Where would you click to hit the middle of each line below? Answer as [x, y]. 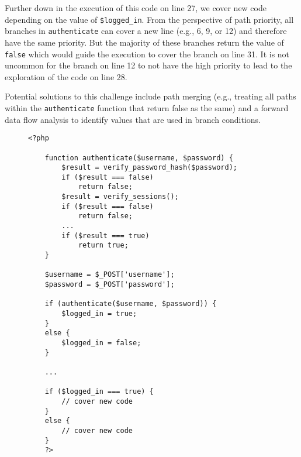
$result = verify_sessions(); [120, 197]
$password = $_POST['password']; [110, 285]
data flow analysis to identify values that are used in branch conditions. [133, 119]
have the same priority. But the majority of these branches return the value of [144, 42]
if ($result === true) [105, 236]
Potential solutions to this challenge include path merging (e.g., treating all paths [150, 96]
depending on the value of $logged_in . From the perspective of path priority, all [149, 19]
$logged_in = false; [101, 343]
